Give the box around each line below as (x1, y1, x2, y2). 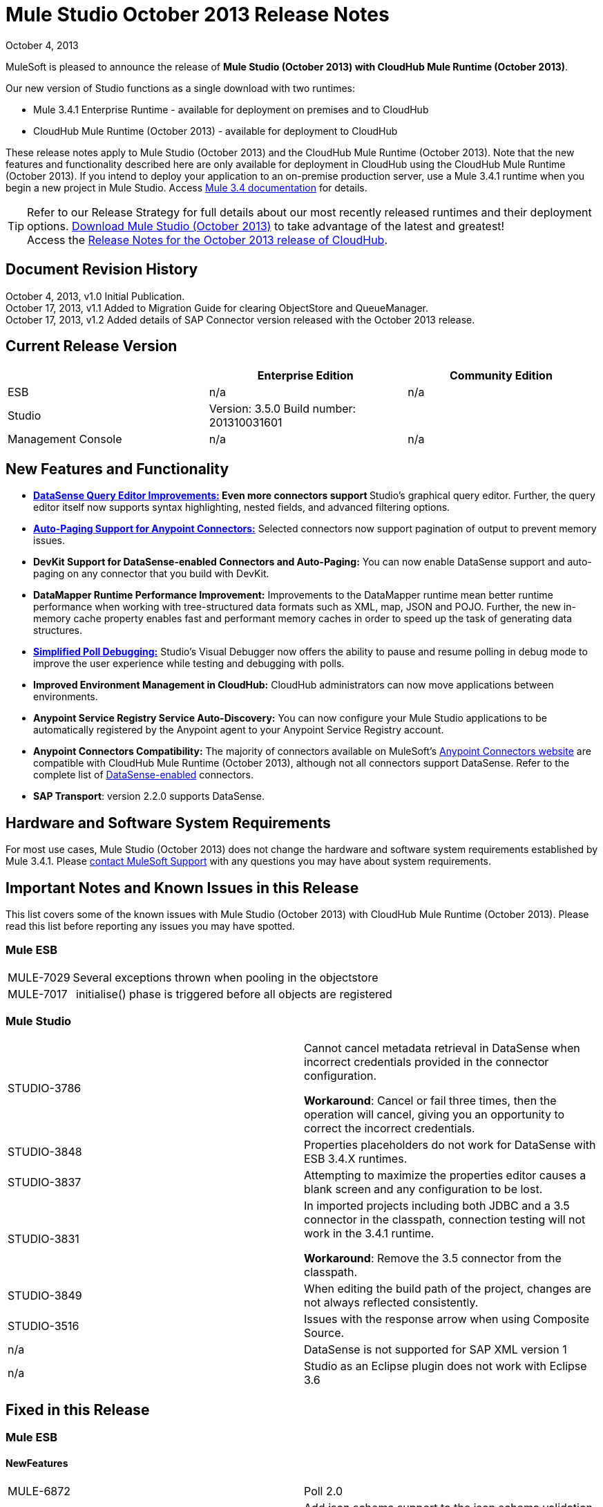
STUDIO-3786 (8, 1081, 82, 1096)
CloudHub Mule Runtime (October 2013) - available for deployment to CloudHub (33, 124, 398, 137)
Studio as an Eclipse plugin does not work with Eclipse (304, 1359, 587, 1374)
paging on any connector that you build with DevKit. (33, 568, 269, 580)
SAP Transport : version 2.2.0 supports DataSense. (33, 790, 265, 803)
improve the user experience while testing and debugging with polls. (33, 657, 345, 670)
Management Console (8, 432, 122, 447)
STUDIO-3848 (8, 1145, 82, 1159)
